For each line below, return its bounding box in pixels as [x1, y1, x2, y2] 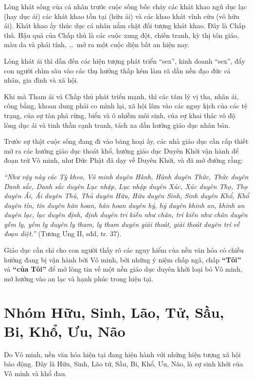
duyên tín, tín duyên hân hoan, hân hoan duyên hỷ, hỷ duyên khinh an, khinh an [4, 200, 245, 210]
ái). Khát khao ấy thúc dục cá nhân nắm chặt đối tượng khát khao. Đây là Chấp [4, 20, 246, 31]
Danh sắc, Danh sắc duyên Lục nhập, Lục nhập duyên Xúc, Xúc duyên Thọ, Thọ [4, 181, 248, 191]
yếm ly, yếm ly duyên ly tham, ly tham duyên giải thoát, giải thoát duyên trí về [4, 219, 240, 229]
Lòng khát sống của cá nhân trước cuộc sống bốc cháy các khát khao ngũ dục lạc [4, 1, 247, 11]
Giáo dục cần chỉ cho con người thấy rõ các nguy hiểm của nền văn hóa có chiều [4, 245, 244, 255]
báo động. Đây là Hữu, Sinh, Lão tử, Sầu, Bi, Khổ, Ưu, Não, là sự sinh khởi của [4, 359, 243, 369]
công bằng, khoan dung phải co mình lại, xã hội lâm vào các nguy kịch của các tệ [4, 101, 248, 111]
